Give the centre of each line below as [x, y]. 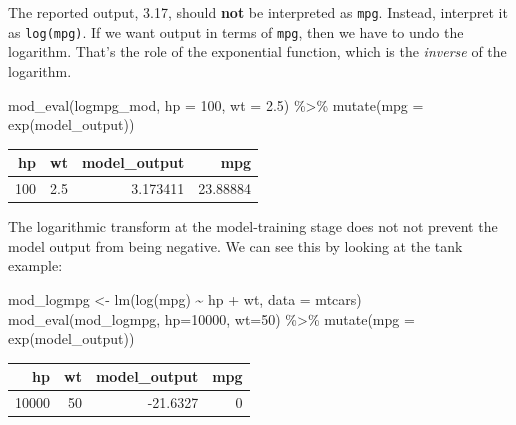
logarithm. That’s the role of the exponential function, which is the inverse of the [257, 51]
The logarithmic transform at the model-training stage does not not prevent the [253, 226]
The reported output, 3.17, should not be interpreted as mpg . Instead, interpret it [258, 12]
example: [35, 265]
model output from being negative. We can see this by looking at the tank [235, 245]
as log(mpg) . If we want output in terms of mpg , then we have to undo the [236, 31]
